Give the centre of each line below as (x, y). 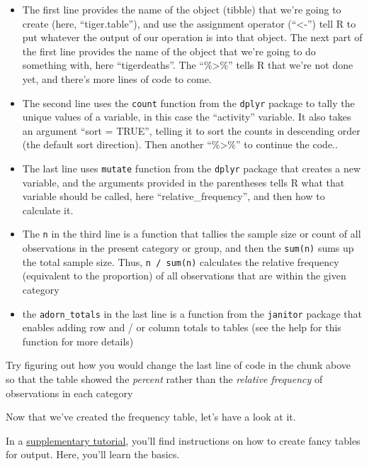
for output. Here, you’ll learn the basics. (93, 454)
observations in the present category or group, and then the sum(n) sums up (188, 248)
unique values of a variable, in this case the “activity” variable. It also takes (187, 117)
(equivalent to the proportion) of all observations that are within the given (184, 276)
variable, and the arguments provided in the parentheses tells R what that (183, 182)
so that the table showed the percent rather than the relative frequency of (164, 379)
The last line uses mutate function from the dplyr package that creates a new (192, 168)
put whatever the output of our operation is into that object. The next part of (192, 37)
